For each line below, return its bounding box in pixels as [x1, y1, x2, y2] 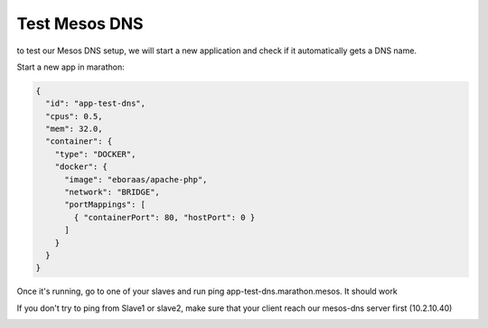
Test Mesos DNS [16, 14, 144, 33]
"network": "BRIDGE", [64, 187, 160, 198]
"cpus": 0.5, [45, 111, 103, 121]
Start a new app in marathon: [16, 61, 126, 72]
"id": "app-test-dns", [45, 98, 146, 108]
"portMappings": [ [64, 200, 146, 210]
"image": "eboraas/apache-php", [64, 174, 208, 184]
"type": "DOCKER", [54, 149, 136, 159]
